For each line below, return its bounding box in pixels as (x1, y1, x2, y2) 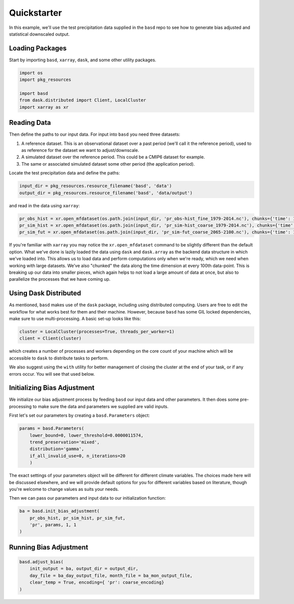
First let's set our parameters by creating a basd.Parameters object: (9, 412, 150, 418)
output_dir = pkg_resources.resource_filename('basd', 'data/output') (19, 190, 193, 195)
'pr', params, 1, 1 (29, 522, 77, 528)
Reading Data (9, 119, 51, 127)
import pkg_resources (19, 77, 72, 83)
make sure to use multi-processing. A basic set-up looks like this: (9, 315, 141, 321)
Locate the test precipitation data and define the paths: (9, 170, 120, 176)
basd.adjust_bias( (19, 559, 64, 565)
